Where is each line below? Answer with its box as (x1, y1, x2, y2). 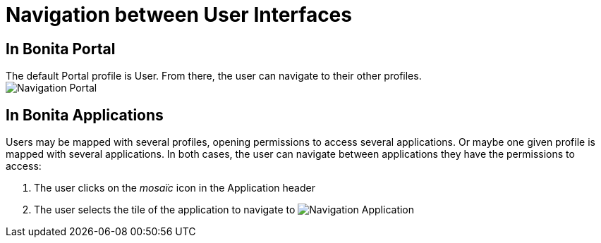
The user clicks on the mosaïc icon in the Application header (34, 182, 315, 194)
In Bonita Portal (6, 39, 116, 58)
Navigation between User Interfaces (6, 3, 352, 27)
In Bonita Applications (6, 106, 164, 124)
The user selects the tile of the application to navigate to (34, 204, 296, 216)
